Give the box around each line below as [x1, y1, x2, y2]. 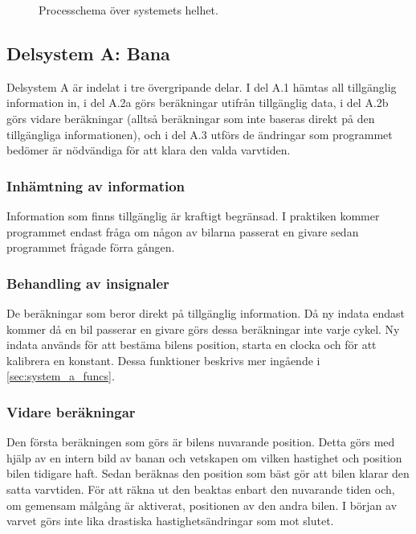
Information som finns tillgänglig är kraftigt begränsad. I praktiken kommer [6, 207, 380, 224]
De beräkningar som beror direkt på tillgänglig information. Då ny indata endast [6, 304, 405, 321]
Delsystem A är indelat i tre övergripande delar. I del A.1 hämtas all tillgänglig [6, 78, 397, 95]
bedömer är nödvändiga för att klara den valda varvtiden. [6, 142, 291, 158]
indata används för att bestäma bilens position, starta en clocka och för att [6, 336, 377, 353]
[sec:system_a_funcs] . [6, 368, 115, 384]
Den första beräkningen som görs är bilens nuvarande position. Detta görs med [6, 433, 395, 450]
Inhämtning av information [6, 175, 186, 195]
